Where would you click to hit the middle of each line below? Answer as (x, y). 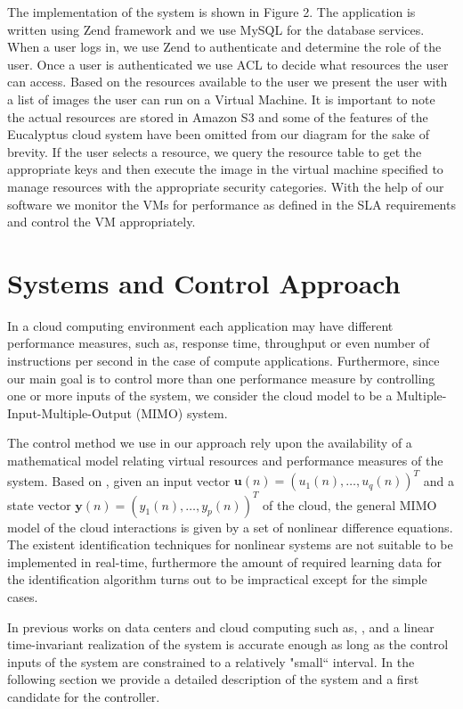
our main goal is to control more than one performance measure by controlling (221, 378)
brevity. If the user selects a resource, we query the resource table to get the (215, 151)
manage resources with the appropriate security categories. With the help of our (226, 186)
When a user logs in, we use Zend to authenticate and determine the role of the (224, 47)
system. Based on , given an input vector (119, 480)
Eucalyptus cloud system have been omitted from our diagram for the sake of (218, 134)
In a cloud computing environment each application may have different (200, 325)
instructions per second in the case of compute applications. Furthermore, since (223, 361)
